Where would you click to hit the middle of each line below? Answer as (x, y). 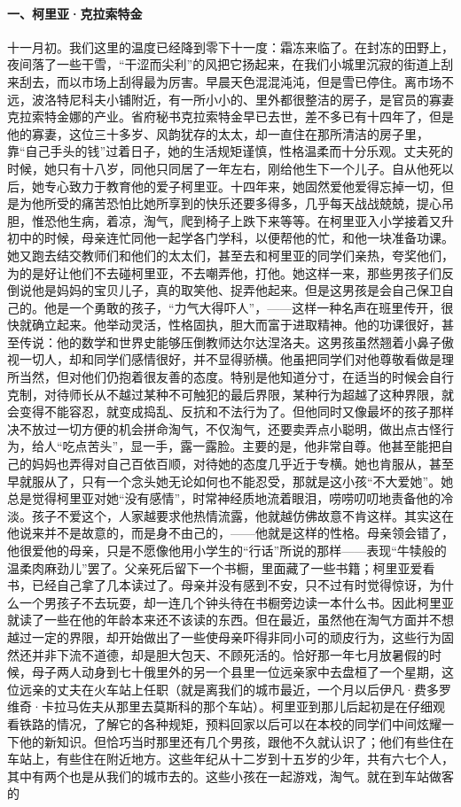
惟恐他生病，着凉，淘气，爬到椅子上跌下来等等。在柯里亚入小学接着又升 (242, 220)
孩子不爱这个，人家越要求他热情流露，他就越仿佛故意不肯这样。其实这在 (242, 515)
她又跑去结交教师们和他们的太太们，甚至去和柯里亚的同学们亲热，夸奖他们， (230, 255)
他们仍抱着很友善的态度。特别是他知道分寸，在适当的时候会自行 (267, 377)
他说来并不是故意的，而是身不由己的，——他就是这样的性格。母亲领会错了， (230, 533)
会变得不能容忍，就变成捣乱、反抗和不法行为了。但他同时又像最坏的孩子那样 (230, 411)
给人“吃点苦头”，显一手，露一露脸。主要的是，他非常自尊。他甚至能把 (236, 446)
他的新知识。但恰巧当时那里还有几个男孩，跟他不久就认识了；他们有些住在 (236, 741)
